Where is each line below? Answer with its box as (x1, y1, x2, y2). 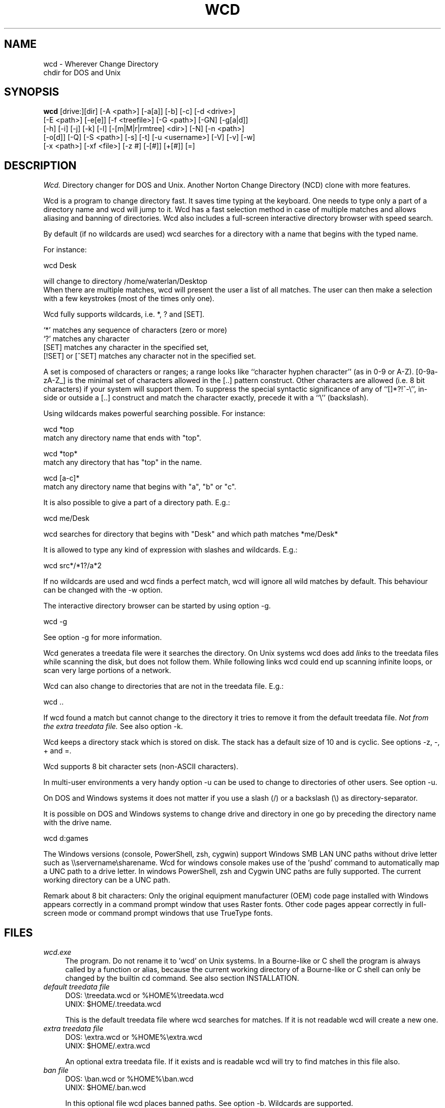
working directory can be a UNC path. (43, 876, 170, 885)
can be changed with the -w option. (43, 586, 163, 595)
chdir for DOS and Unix (43, 68, 121, 77)
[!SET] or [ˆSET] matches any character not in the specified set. (43, 352, 256, 361)
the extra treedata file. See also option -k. (43, 722, 183, 731)
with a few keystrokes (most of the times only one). (43, 294, 214, 303)
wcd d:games (43, 834, 88, 843)
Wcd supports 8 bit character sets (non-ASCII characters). (43, 762, 238, 771)
